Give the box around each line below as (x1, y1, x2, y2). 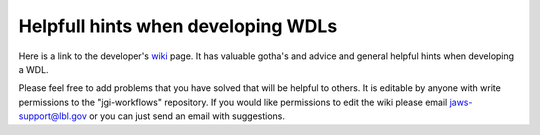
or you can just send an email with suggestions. (88, 110, 285, 122)
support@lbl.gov (18, 110, 87, 122)
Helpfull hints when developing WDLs (18, 15, 338, 37)
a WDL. (18, 63, 49, 75)
